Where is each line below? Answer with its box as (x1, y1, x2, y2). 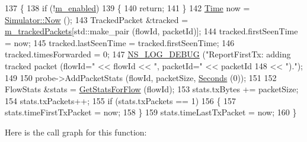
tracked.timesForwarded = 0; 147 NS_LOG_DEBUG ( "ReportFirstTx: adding (5, 48, 291, 60)
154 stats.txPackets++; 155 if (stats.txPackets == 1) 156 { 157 (5, 94, 236, 106)
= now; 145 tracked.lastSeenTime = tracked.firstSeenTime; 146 (5, 36, 235, 49)
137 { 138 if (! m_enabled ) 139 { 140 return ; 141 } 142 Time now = (5, 2, 250, 14)
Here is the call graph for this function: (5, 125, 147, 138)
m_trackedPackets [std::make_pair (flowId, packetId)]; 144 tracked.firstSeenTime (5, 25, 298, 37)
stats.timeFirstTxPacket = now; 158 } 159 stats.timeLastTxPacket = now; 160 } (5, 106, 297, 118)
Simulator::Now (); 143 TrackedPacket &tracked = (5, 13, 188, 25)
